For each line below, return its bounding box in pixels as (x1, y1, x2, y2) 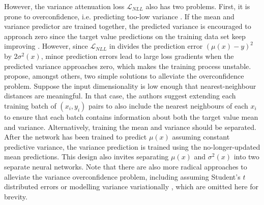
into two (233, 151, 259, 162)
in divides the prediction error (109, 41, 203, 51)
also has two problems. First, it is (145, 1, 250, 11)
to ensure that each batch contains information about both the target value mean (4, 111, 258, 122)
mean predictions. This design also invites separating (4, 151, 169, 162)
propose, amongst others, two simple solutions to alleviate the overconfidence (4, 71, 244, 81)
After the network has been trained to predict (4, 131, 147, 142)
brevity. (4, 191, 27, 201)
